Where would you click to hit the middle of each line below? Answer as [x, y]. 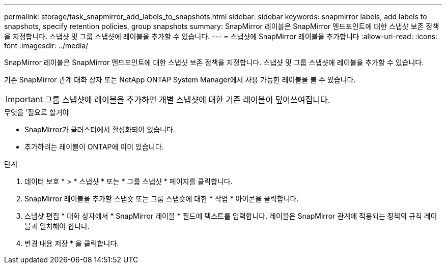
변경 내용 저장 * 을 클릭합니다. [72, 243]
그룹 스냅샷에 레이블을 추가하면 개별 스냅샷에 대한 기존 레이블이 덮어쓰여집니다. [187, 100]
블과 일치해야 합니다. [57, 226]
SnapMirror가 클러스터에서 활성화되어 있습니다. [100, 129]
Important [24, 99]
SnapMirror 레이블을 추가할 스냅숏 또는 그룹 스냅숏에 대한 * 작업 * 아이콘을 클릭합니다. [162, 199]
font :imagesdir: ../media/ [46, 46]
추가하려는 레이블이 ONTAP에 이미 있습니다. [94, 147]
